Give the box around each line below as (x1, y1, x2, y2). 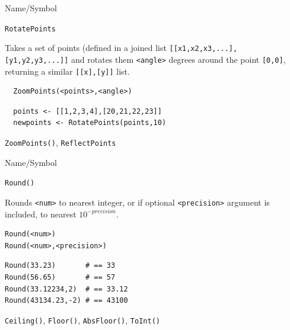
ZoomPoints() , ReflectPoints (5, 136, 116, 148)
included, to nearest (5, 207, 77, 220)
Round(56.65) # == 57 (5, 273, 116, 281)
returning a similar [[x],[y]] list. (5, 65, 130, 77)
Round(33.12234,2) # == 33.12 (5, 284, 128, 293)
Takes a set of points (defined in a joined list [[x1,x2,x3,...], (5, 41, 238, 54)
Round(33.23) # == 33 (5, 261, 116, 270)
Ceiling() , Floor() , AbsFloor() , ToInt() (5, 313, 160, 326)
